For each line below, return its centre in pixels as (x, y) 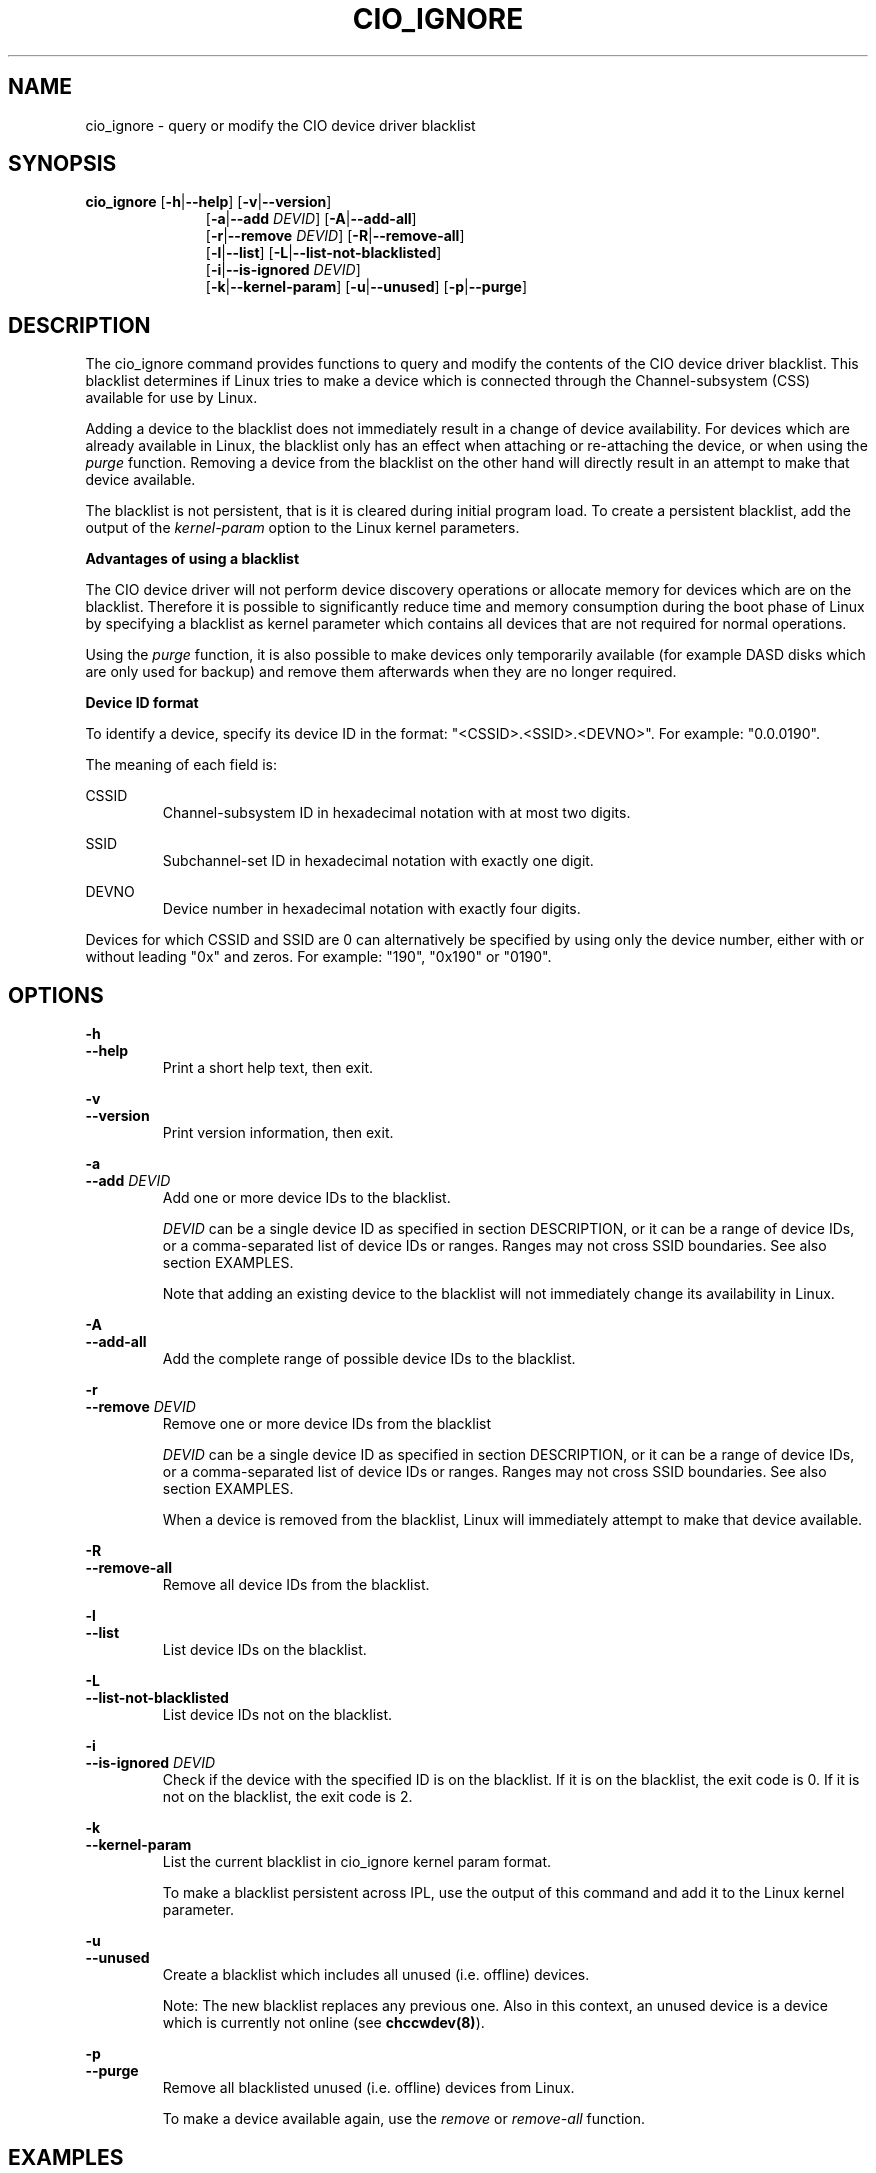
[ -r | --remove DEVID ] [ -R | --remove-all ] (335, 236)
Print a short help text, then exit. (268, 1068)
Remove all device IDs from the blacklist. (296, 1585)
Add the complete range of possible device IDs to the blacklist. (369, 1359)
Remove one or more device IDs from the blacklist (327, 1424)
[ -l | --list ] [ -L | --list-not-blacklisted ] (323, 253)
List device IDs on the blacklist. (264, 1650)
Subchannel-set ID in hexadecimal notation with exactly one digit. (378, 861)
